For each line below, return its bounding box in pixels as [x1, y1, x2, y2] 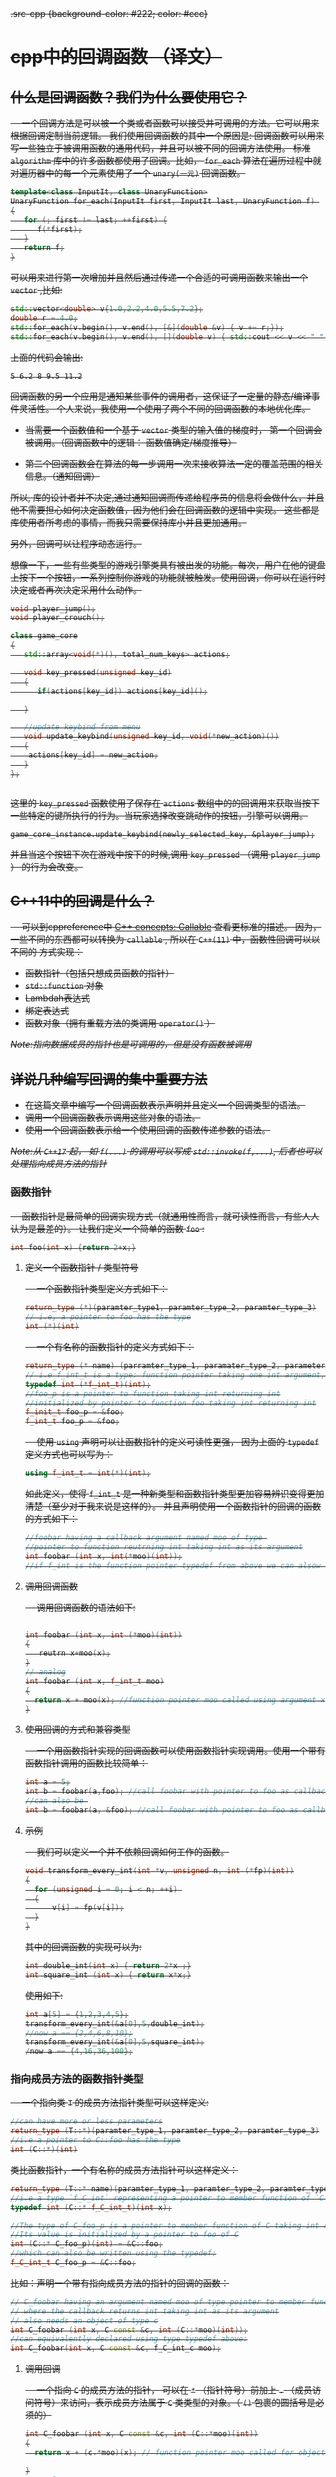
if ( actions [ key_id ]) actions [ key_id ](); [36, 686, 208, 696]
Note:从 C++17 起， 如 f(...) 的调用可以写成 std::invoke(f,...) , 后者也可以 [10, 1145, 323, 1157]
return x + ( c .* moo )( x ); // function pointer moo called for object [34, 2447, 326, 2457]
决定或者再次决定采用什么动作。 [10, 583, 142, 596]
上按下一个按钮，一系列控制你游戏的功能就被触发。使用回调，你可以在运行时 [10, 571, 326, 583]
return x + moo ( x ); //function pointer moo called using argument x [34, 1695, 326, 1705]
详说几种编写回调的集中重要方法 [10, 1070, 208, 1087]
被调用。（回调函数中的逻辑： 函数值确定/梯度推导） [24, 436, 237, 448]
